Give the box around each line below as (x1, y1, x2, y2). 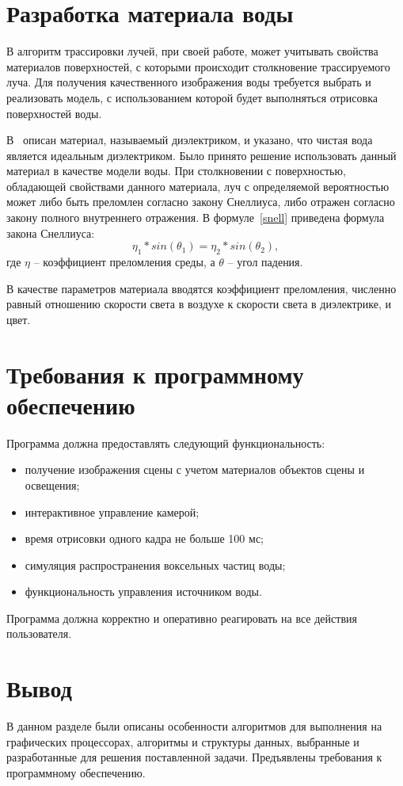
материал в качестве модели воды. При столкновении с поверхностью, (6, 162, 346, 179)
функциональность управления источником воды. (25, 583, 262, 600)
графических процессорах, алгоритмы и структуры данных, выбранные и (6, 733, 359, 750)
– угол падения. (227, 254, 303, 270)
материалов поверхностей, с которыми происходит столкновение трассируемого (6, 58, 390, 74)
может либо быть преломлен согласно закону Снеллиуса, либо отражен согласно (6, 193, 395, 210)
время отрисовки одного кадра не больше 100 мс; (25, 530, 264, 547)
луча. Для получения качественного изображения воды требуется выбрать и (6, 74, 371, 90)
